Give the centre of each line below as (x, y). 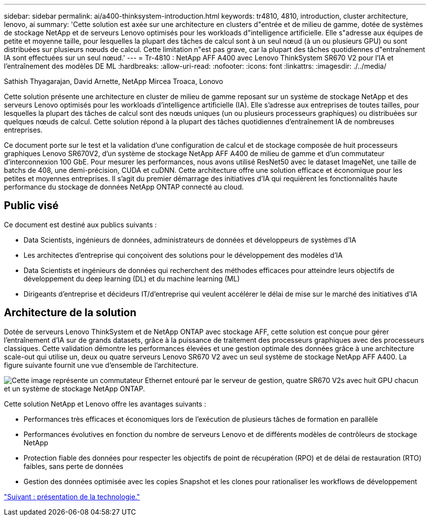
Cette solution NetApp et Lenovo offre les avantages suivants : (105, 404)
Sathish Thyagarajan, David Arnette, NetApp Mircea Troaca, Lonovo (114, 81)
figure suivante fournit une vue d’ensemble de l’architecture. (101, 365)
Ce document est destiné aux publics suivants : (81, 224)
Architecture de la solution (70, 313)
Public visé (31, 206)
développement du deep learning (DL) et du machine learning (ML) (132, 278)
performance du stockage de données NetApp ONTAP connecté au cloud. (124, 187)
